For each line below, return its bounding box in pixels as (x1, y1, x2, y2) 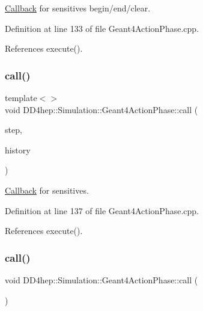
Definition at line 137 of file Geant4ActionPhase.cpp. (5, 204, 199, 217)
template (5, 91, 37, 103)
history (5, 143, 31, 156)
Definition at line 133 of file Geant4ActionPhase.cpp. (5, 22, 199, 34)
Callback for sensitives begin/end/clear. (5, 2, 151, 14)
